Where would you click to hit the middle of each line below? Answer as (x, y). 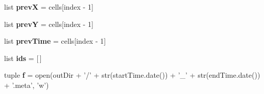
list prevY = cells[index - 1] (49, 24)
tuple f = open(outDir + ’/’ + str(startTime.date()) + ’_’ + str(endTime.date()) (132, 75)
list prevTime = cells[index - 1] (55, 41)
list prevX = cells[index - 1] (49, 7)
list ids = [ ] (23, 58)
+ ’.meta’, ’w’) (27, 85)
